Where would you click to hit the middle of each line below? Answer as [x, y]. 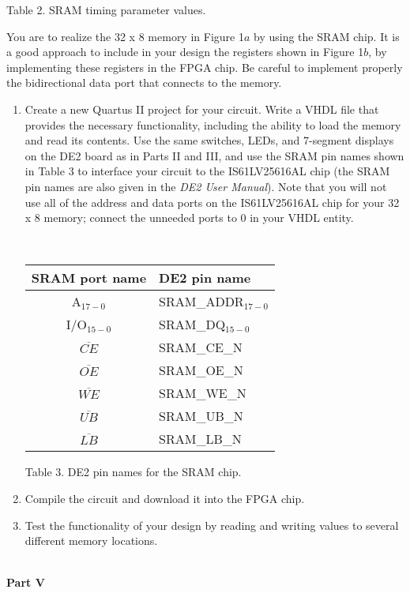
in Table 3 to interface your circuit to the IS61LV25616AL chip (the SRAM [207, 171]
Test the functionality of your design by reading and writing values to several [212, 525]
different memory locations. [91, 540]
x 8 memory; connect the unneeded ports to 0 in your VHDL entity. [189, 218]
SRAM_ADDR [201, 302]
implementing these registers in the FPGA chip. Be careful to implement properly [205, 67]
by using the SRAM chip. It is [327, 36]
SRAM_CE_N [201, 347]
